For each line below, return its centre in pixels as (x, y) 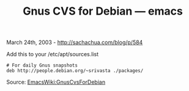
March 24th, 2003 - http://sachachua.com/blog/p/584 (75, 42)
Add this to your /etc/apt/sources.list (53, 54)
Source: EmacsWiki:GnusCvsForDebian (56, 82)
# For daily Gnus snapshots (42, 65)
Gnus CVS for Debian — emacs (103, 11)
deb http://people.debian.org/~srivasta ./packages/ (75, 71)
